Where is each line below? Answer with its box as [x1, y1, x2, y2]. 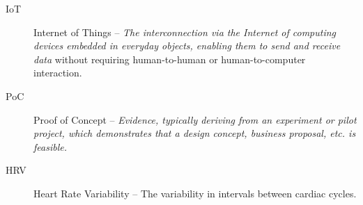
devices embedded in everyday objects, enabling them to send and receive [33, 38, 341, 53]
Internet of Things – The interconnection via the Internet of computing [33, 24, 337, 39]
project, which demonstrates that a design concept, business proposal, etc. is [33, 126, 356, 140]
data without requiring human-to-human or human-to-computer [33, 51, 306, 66]
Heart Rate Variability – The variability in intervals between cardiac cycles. [33, 186, 357, 200]
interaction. [33, 65, 82, 80]
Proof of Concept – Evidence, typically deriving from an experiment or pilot [33, 112, 357, 126]
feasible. [33, 139, 67, 154]
